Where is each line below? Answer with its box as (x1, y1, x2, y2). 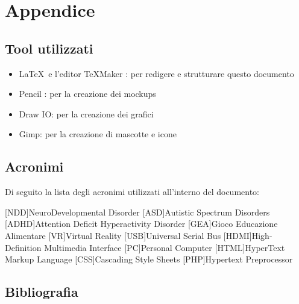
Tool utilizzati (5, 39, 93, 57)
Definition (5, 241, 42, 253)
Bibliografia (5, 282, 78, 301)
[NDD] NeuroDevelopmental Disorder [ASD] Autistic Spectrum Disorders (5, 205, 270, 218)
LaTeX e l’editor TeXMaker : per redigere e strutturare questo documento (19, 67, 294, 79)
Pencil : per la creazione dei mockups (19, 87, 156, 100)
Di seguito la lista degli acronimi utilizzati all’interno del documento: (5, 185, 260, 198)
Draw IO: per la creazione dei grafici (19, 107, 154, 120)
